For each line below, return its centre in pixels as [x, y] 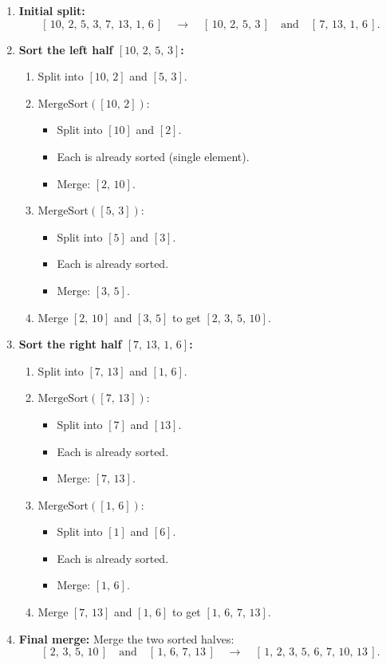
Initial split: [52, 10]
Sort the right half [70, 344]
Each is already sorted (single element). [153, 156]
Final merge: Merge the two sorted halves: [126, 638]
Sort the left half [66, 49]
